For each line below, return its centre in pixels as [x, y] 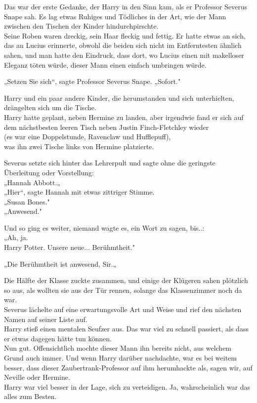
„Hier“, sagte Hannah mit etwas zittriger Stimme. [79, 192]
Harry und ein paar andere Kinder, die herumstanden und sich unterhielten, [119, 98]
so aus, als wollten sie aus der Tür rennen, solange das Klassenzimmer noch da [123, 290]
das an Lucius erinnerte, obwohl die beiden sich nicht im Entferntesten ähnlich [123, 45]
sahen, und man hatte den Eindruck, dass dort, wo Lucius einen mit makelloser [124, 55]
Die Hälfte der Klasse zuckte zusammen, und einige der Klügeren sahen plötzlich [126, 280]
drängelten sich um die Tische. [50, 107]
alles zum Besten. [30, 396]
